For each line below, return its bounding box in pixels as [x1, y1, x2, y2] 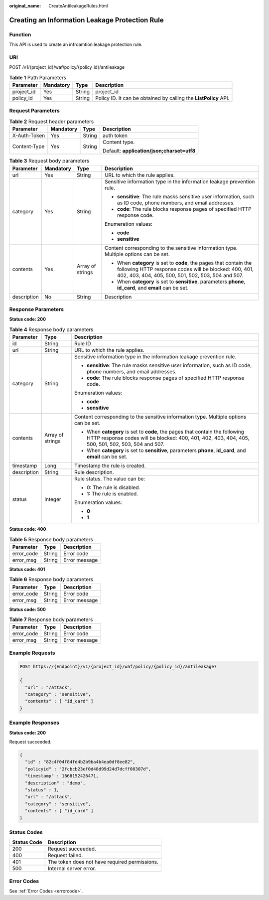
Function [9, 31, 31, 38]
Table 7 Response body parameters [9, 616, 93, 623]
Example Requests [9, 649, 55, 656]
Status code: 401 [9, 566, 45, 572]
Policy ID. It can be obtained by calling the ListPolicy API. [95, 95, 230, 102]
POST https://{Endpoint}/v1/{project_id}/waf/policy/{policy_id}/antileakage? [19, 663, 217, 669]
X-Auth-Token [12, 132, 45, 139]
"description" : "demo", [25, 780, 86, 786]
